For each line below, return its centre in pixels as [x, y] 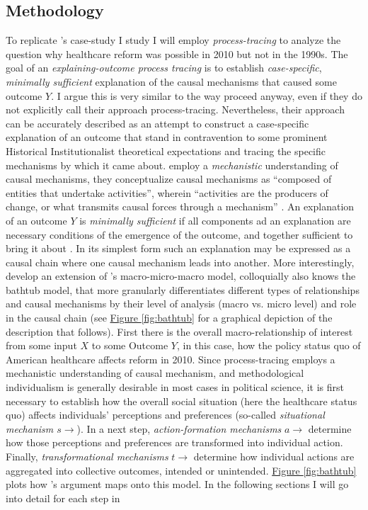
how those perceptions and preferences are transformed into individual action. [174, 442]
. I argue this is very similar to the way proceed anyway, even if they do [207, 95]
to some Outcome [130, 345]
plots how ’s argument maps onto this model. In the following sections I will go [177, 484]
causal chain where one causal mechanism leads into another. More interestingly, [180, 262]
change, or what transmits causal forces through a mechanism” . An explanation [180, 206]
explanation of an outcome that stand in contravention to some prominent [167, 137]
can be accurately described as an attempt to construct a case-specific [157, 123]
